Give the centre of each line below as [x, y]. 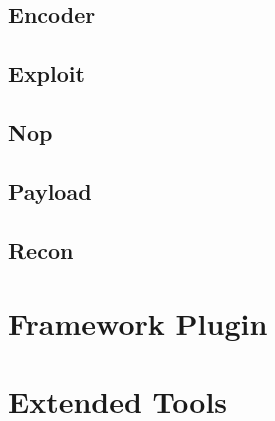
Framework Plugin [138, 323]
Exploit [46, 73]
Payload [50, 190]
